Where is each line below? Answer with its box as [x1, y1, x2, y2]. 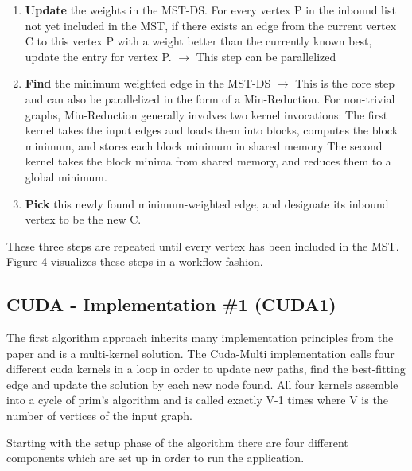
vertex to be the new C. [25, 211, 142, 228]
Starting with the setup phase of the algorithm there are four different [6, 434, 348, 450]
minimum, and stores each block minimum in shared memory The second [25, 137, 383, 154]
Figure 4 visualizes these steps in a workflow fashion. [6, 253, 263, 270]
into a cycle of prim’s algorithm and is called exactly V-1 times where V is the [6, 391, 388, 408]
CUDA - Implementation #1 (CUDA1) [6, 292, 336, 317]
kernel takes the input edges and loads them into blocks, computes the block [25, 122, 398, 138]
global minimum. [25, 168, 107, 185]
